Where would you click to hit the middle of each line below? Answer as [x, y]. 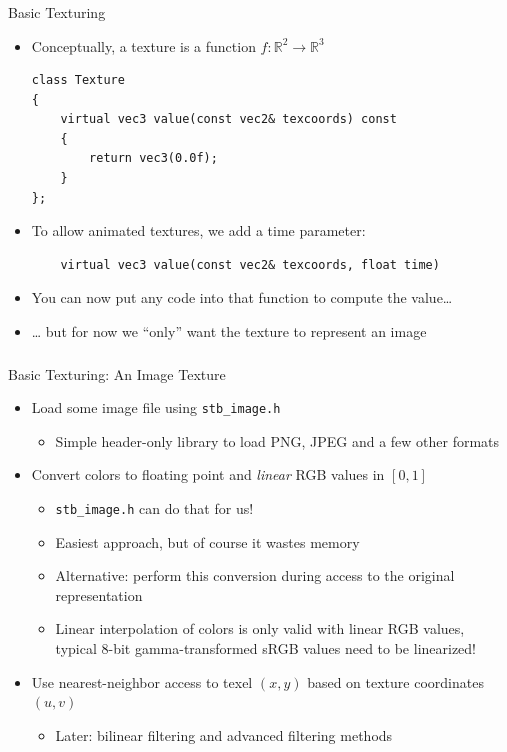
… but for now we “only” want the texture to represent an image [229, 331]
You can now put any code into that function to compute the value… [242, 297]
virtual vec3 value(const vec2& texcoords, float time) [250, 264]
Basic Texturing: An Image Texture [117, 373]
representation [99, 594]
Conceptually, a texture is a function [143, 45]
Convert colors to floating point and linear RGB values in [208, 474]
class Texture [78, 80]
